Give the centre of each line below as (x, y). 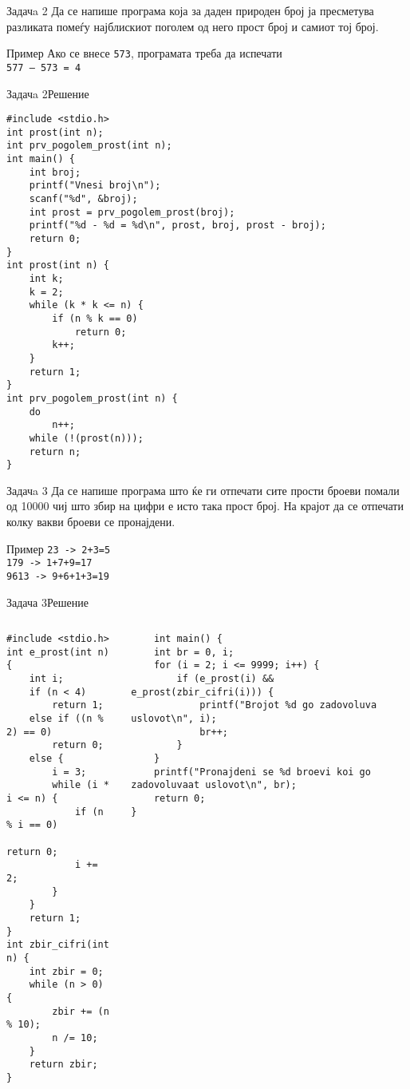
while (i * (81, 785)
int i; (46, 679)
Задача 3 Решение (47, 602)
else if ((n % (66, 719)
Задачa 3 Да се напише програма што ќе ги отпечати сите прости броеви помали (203, 490)
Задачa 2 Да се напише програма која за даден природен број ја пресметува (190, 10)
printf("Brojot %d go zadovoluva (288, 705)
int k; (46, 278)
